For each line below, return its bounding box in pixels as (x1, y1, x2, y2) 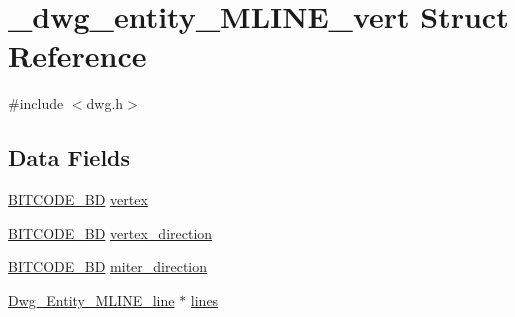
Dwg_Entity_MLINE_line (8, 289, 175, 310)
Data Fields (8, 142, 131, 173)
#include (8, 93, 64, 114)
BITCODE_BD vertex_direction (8, 222, 213, 243)
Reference (8, 35, 147, 76)
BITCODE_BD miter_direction (8, 256, 208, 277)
